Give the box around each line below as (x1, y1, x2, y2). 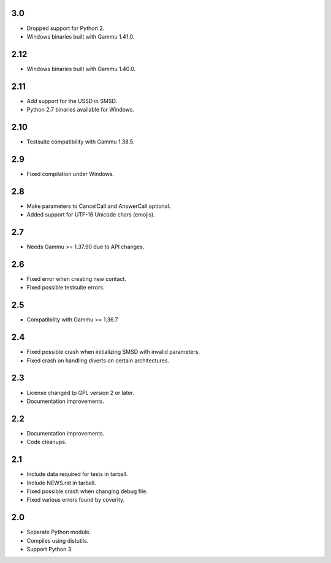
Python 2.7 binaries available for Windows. (26, 106, 135, 113)
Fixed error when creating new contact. (26, 275, 127, 283)
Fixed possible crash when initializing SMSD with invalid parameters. (26, 348, 200, 356)
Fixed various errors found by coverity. (26, 496, 125, 504)
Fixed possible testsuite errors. (26, 284, 105, 291)
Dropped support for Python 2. (26, 25, 104, 32)
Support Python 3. (26, 545, 73, 553)
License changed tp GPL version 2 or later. (26, 389, 134, 396)
